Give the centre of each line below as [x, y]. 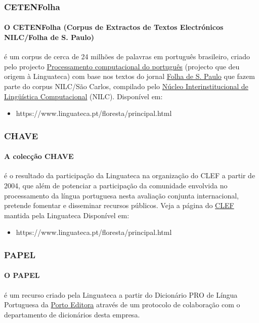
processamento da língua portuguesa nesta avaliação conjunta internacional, [122, 195]
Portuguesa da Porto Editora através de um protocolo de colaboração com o [122, 305]
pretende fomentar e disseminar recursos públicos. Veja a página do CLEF [119, 205]
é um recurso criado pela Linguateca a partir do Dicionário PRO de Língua [121, 294]
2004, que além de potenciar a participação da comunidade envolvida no [116, 186]
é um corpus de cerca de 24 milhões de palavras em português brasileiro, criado [127, 56]
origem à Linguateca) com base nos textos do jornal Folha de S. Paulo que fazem [129, 76]
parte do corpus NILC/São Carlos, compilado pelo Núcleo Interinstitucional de [126, 86]
